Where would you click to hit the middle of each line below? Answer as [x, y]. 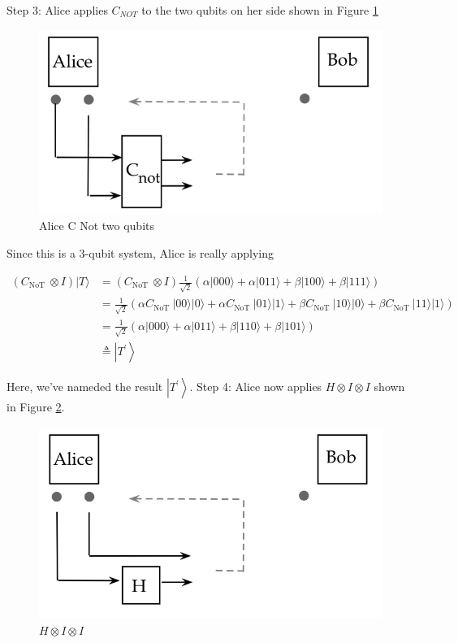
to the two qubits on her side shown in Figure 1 [260, 10]
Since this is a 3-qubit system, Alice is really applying [140, 252]
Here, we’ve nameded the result [85, 387]
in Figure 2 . [36, 407]
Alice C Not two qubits [97, 226]
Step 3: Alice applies [57, 10]
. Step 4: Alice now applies [256, 387]
